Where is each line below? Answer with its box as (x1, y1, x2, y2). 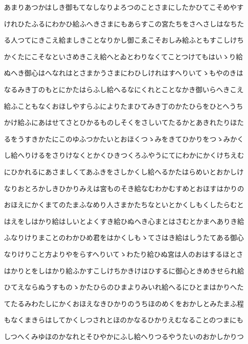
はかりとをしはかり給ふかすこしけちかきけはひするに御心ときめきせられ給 (4, 265, 244, 275)
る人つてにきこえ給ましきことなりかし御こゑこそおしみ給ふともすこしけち (4, 35, 244, 45)
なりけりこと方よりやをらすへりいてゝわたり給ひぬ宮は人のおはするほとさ (4, 248, 244, 259)
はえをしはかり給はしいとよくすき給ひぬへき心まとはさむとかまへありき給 (4, 216, 244, 226)
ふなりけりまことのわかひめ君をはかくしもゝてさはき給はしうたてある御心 (4, 232, 244, 243)
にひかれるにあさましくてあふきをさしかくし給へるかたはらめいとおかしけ (4, 166, 244, 176)
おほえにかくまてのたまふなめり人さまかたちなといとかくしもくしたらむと (4, 199, 244, 210)
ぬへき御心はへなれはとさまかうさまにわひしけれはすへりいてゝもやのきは (4, 68, 244, 78)
